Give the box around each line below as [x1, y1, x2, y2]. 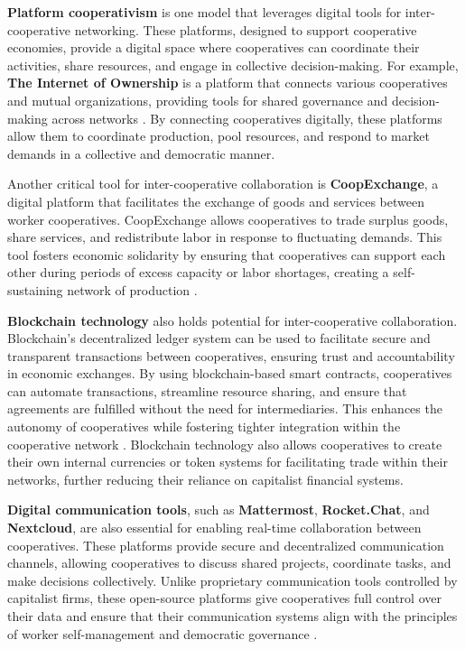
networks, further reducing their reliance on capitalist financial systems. [7, 469, 404, 488]
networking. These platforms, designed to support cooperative [74, 20, 417, 39]
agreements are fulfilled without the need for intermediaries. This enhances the [7, 399, 442, 418]
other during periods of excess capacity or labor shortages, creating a [7, 263, 389, 282]
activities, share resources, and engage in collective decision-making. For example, [7, 55, 459, 74]
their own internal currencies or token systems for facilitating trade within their [7, 452, 448, 471]
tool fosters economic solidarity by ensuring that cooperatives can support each [7, 245, 446, 264]
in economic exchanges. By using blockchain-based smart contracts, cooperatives [7, 364, 452, 383]
